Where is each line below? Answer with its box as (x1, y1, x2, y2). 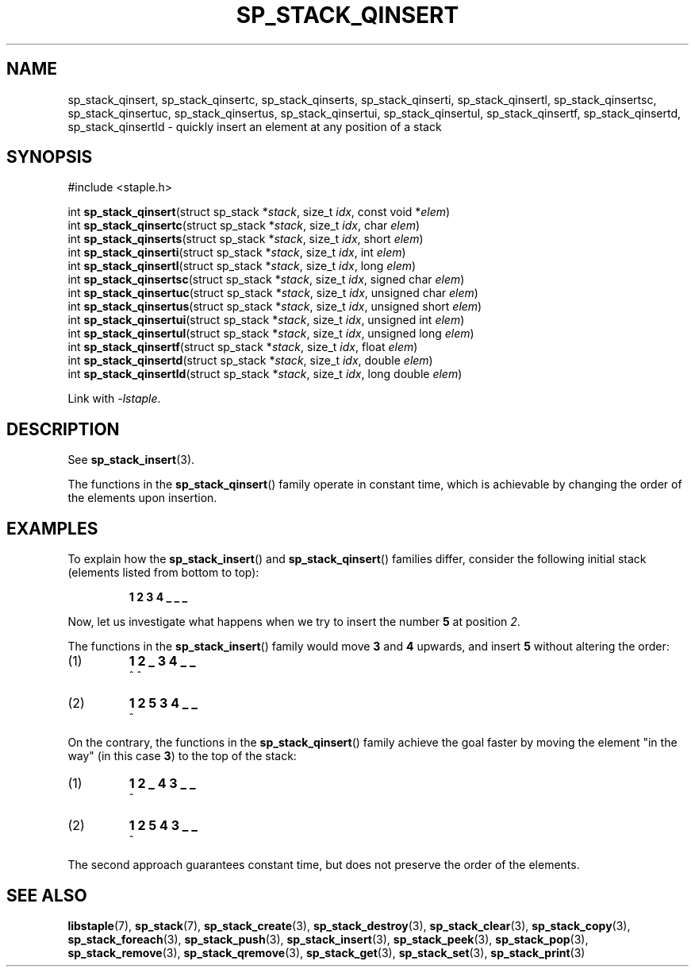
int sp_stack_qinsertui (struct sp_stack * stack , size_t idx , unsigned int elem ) (67, 313, 465, 327)
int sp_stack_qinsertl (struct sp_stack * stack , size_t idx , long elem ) (67, 259, 417, 273)
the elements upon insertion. (67, 491, 217, 505)
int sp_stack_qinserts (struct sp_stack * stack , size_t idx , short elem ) (67, 232, 424, 246)
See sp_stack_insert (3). (67, 453, 195, 467)
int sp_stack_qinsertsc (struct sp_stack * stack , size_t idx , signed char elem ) (67, 272, 465, 287)
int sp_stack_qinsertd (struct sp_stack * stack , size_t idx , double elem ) (67, 353, 433, 368)
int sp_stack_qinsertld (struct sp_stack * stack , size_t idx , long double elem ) (67, 367, 463, 381)
